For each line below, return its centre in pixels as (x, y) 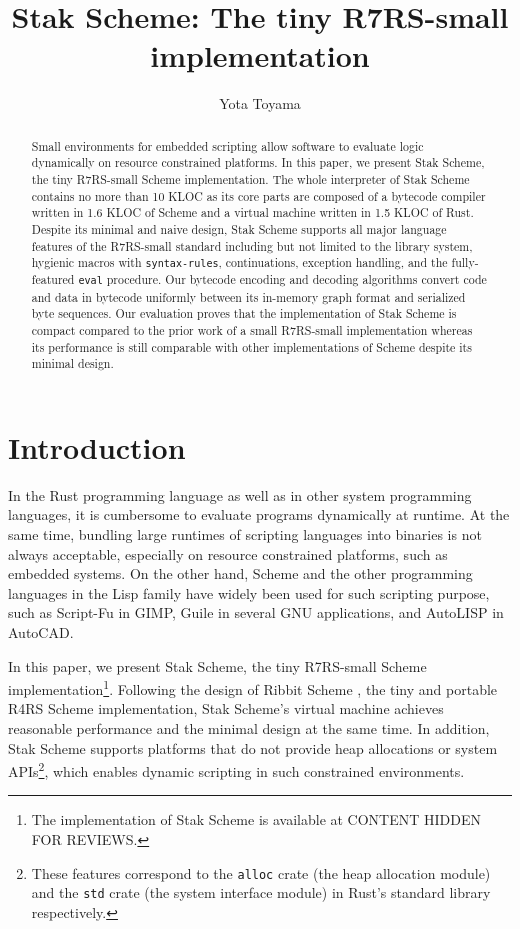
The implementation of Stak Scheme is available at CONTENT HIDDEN (256, 819)
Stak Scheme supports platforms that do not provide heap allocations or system (253, 747)
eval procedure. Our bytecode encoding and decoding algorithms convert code (282, 279)
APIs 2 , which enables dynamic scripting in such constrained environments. (236, 769)
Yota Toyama (260, 103)
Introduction (97, 446)
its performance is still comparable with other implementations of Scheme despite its (251, 346)
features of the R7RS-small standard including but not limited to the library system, (252, 245)
